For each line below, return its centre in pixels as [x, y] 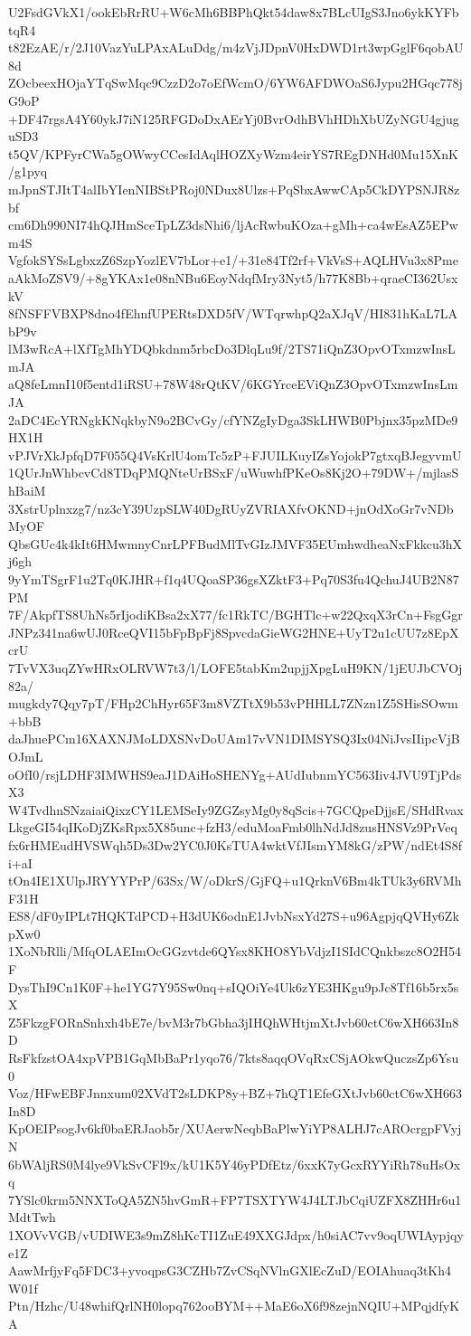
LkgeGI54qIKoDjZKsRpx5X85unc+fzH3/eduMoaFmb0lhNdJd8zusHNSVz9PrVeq [233, 827]
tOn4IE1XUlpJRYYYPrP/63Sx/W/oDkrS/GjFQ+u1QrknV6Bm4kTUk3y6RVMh [235, 881]
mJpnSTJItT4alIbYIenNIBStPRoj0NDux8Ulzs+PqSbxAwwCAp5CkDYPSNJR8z [234, 189]
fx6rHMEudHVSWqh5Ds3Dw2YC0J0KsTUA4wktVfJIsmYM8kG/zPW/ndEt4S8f [235, 844]
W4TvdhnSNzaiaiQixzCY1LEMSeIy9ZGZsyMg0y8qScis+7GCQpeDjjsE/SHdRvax [236, 809]
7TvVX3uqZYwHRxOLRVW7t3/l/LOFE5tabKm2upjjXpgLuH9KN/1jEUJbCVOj [235, 667]
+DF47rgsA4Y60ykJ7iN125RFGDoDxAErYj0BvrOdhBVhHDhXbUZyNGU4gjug [234, 118]
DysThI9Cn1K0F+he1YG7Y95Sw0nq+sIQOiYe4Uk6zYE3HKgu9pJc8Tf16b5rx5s [234, 986]
